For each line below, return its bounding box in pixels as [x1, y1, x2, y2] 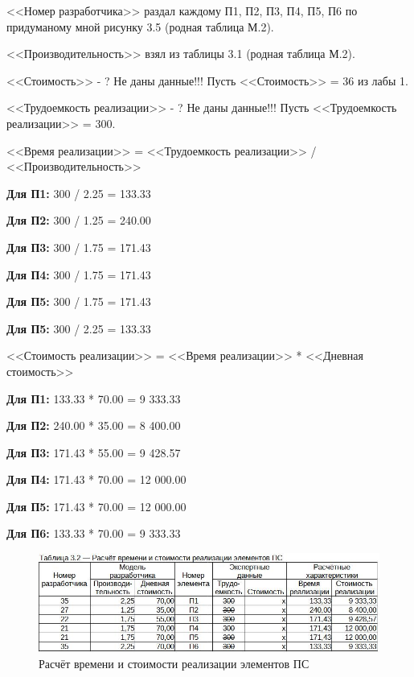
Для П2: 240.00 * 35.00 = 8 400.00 [6, 417, 181, 434]
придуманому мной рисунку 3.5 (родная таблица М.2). [6, 18, 274, 35]
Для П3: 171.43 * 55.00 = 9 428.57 [6, 444, 181, 460]
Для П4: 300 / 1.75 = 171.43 [6, 266, 151, 283]
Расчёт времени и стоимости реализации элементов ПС [39, 655, 309, 672]
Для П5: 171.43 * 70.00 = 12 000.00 [6, 497, 187, 514]
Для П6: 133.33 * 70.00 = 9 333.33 [6, 525, 181, 542]
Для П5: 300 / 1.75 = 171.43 [6, 293, 151, 310]
